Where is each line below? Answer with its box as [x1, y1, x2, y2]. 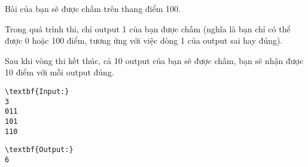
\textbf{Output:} [5, 145, 74, 154]
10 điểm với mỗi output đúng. [5, 66, 114, 78]
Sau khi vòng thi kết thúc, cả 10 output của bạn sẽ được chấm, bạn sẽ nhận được [5, 54, 304, 66]
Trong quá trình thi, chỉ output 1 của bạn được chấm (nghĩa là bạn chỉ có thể [5, 22, 291, 35]
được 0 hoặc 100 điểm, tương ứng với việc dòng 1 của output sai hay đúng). [5, 34, 283, 47]
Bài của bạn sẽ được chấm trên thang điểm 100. [5, 2, 181, 14]
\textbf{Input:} [5, 87, 69, 96]
